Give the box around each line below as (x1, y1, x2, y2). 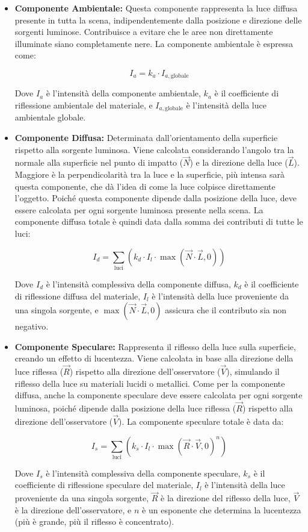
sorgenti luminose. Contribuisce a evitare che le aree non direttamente (14, 25, 273, 38)
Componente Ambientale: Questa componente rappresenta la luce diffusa (14, 2, 298, 14)
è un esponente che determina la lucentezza (142, 503, 301, 516)
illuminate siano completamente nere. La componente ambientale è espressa (14, 37, 293, 49)
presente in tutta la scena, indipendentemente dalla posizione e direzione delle (14, 13, 302, 26)
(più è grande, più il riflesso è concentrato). (14, 515, 174, 528)
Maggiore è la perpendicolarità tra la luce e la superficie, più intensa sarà (14, 168, 285, 181)
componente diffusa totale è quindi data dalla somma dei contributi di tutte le (14, 215, 303, 228)
